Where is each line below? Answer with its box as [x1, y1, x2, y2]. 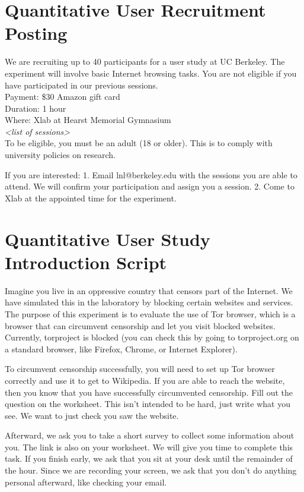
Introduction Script [5, 250, 167, 274]
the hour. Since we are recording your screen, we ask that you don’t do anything [5, 464, 297, 477]
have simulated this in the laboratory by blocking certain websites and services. [5, 296, 293, 308]
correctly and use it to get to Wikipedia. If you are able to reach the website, [5, 374, 285, 386]
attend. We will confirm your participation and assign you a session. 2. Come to [5, 180, 295, 193]
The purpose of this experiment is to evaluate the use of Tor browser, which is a [5, 307, 296, 320]
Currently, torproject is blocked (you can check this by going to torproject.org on [5, 331, 299, 343]
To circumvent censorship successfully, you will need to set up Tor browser [5, 362, 275, 375]
